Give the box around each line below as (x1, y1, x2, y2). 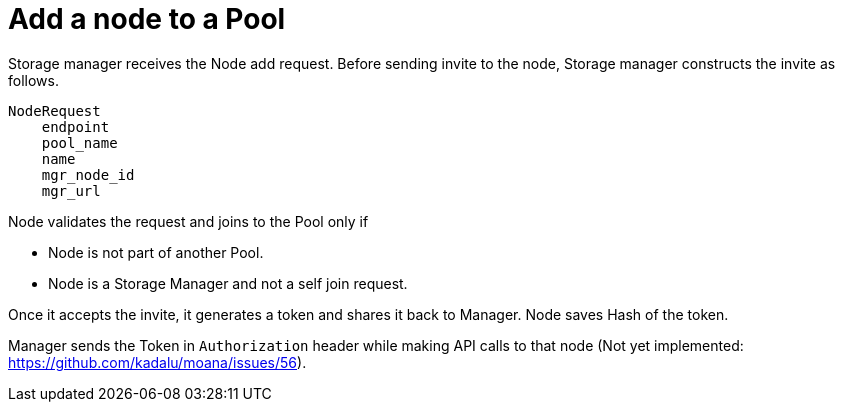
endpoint (41, 118, 110, 135)
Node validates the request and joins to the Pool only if (8, 212, 369, 230)
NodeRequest (8, 102, 101, 119)
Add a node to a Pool (8, 2, 286, 36)
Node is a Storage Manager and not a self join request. (48, 274, 408, 292)
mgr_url (41, 182, 101, 199)
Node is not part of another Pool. (48, 243, 264, 261)
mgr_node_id (41, 166, 135, 183)
